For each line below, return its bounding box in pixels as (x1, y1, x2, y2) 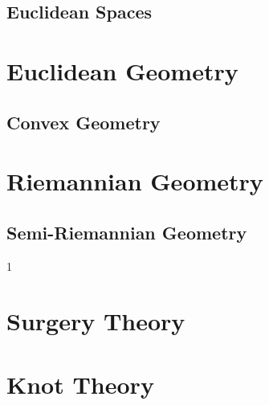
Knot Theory (6, 367, 154, 400)
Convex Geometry (6, 109, 161, 134)
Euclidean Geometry (6, 54, 238, 87)
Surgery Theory (6, 305, 185, 337)
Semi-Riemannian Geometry (6, 219, 247, 244)
